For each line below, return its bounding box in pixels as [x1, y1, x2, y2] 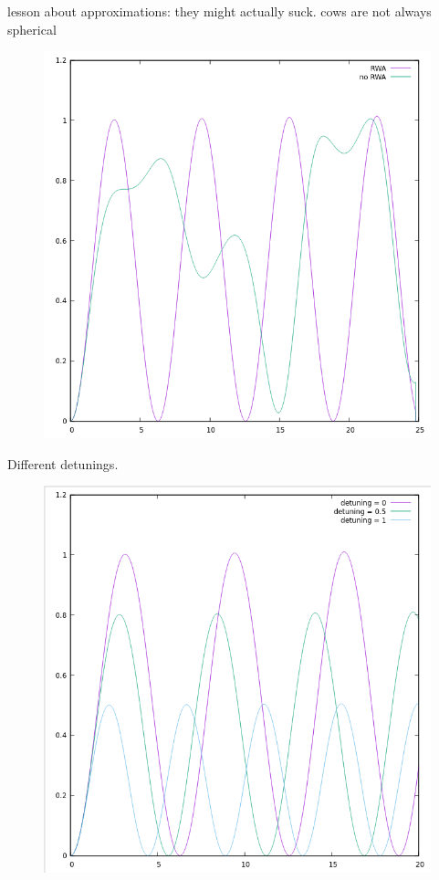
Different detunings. [7, 454, 119, 473]
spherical [7, 19, 57, 38]
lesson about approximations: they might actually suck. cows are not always [7, 2, 432, 20]
